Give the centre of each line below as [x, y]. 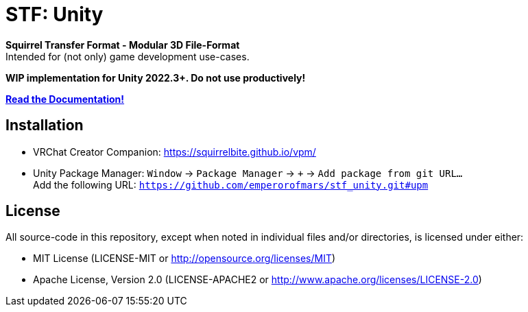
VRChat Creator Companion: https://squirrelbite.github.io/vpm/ [175, 152]
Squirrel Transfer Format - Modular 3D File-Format [123, 45]
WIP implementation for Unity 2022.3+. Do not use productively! [156, 77]
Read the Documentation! [65, 99]
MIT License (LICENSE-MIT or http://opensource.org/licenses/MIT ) [184, 259]
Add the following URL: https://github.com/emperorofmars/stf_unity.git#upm [231, 184]
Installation [45, 125]
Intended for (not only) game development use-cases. [128, 56]
